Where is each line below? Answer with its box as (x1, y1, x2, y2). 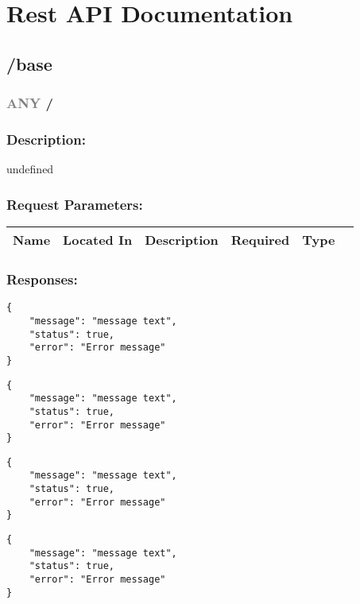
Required (230, 230, 290, 250)
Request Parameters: (6, 194, 143, 214)
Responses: (6, 269, 78, 288)
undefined (6, 161, 54, 177)
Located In (63, 230, 133, 250)
